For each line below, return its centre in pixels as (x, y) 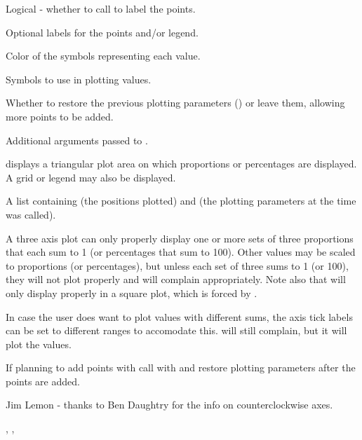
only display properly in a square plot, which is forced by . (132, 293)
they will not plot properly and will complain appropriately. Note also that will (176, 279)
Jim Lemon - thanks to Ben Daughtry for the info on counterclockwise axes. (169, 405)
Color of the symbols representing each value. (103, 56)
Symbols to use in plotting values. (79, 79)
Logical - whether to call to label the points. (101, 8)
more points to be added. (60, 116)
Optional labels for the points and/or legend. (102, 32)
